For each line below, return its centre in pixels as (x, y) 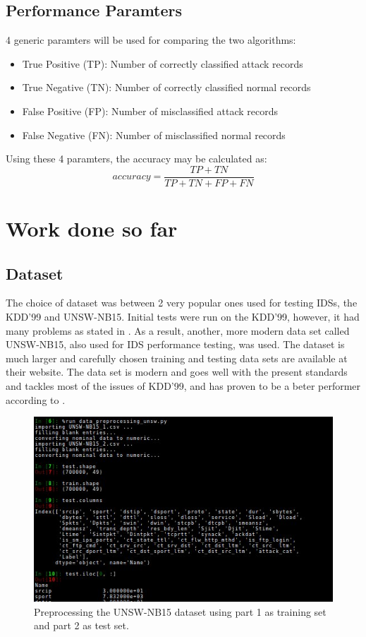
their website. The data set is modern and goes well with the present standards (177, 372)
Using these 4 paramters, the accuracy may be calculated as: (136, 159)
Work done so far (92, 228)
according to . (36, 399)
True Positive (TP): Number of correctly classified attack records (163, 63)
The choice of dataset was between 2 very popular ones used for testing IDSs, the (182, 303)
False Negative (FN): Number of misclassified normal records (154, 135)
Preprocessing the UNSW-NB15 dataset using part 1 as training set (180, 611)
